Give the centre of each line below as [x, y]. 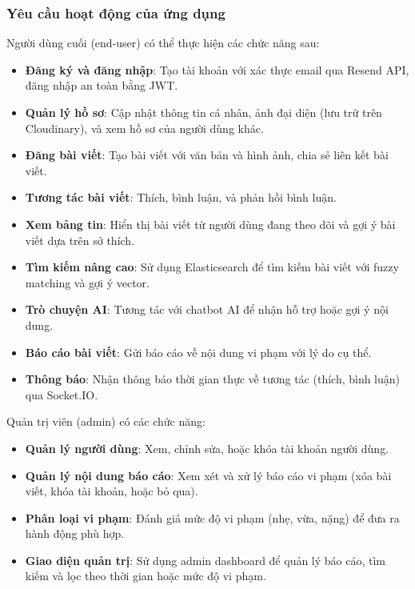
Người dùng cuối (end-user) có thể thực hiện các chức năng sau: [163, 43]
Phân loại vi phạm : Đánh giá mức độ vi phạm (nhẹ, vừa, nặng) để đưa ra [212, 517]
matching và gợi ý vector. [87, 282]
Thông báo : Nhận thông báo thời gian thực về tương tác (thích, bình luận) [213, 379]
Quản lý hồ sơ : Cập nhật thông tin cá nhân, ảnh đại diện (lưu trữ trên [204, 112]
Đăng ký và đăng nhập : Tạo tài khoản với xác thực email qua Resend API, [217, 69]
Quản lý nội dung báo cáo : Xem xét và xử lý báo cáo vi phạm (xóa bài [208, 475]
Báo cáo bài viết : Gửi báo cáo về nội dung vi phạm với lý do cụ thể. [198, 352]
